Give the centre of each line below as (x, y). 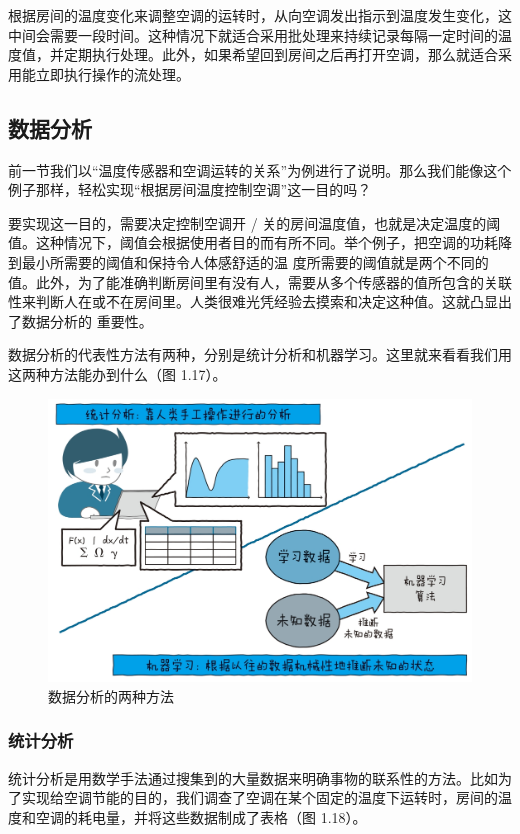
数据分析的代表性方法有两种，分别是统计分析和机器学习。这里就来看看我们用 (260, 354)
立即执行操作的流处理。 (112, 73)
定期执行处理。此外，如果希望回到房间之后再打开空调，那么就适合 (280, 54)
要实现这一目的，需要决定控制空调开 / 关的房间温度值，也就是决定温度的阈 (254, 222)
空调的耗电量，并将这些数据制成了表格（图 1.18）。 (201, 816)
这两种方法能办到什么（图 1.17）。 (117, 373)
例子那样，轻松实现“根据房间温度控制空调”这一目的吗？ (190, 189)
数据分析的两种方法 (111, 695)
